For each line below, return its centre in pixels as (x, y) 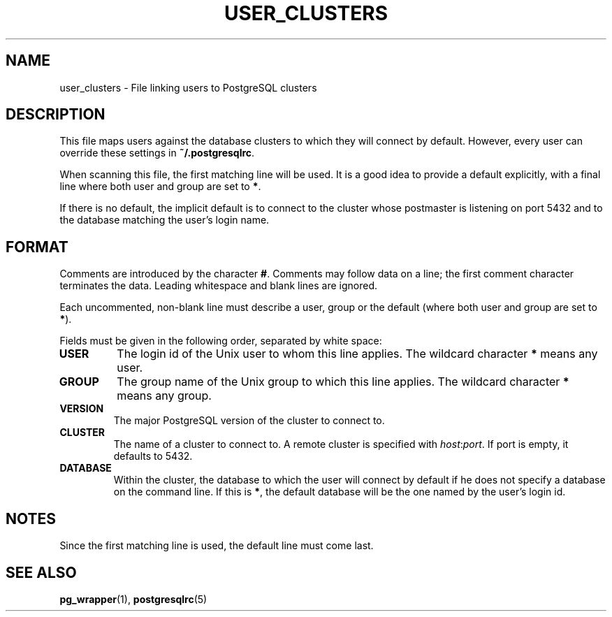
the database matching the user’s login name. (165, 220)
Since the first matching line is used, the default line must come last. (217, 546)
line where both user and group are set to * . (160, 187)
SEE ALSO (41, 572)
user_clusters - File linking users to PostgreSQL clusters (188, 87)
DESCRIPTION (56, 115)
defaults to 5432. (153, 456)
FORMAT (37, 247)
